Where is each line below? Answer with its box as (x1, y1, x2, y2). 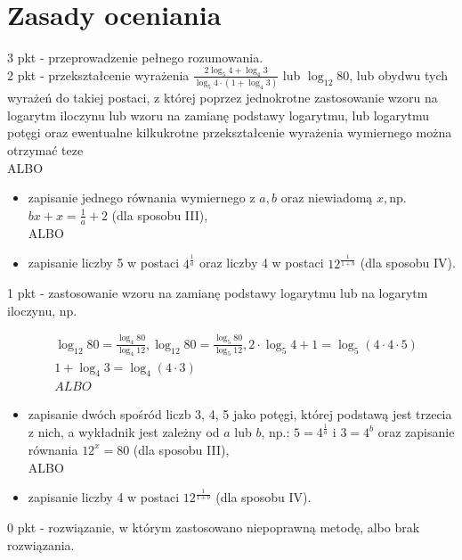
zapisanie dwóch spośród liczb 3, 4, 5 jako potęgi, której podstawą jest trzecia (28, 405, 452, 424)
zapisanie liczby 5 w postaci (28, 253, 180, 272)
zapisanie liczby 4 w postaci (28, 488, 180, 506)
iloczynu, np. (7, 301, 77, 319)
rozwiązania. (7, 535, 75, 554)
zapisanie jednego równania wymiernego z (28, 188, 255, 207)
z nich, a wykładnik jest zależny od (28, 423, 220, 441)
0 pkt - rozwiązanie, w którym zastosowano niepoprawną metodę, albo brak (7, 518, 420, 537)
